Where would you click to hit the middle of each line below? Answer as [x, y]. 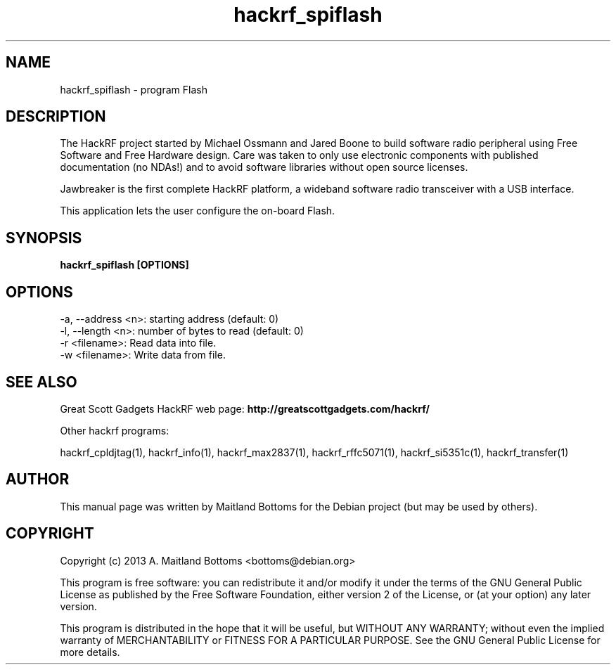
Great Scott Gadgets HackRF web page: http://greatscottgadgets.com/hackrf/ [245, 408]
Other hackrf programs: [115, 430]
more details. [90, 652]
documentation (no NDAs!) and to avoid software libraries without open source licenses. [264, 167]
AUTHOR [38, 479]
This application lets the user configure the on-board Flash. [198, 211]
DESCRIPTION [56, 117]
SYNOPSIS [44, 238]
